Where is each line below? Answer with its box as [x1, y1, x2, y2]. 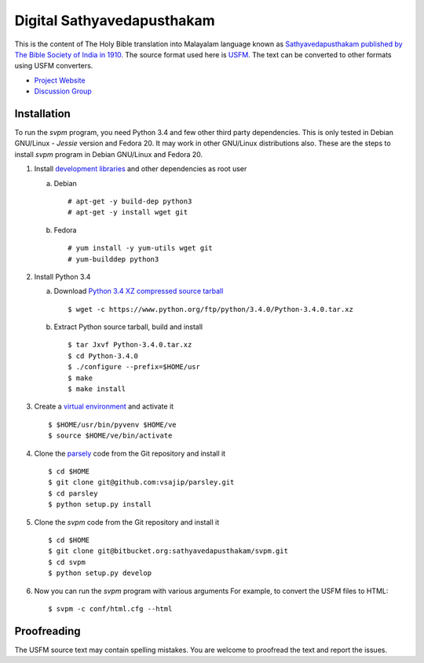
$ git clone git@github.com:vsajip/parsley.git [48, 478, 235, 487]
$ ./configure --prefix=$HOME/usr [68, 362, 200, 372]
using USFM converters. [14, 61, 93, 71]
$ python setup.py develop [48, 569, 152, 577]
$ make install [68, 385, 126, 394]
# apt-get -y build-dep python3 [68, 196, 192, 206]
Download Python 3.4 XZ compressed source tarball [53, 287, 224, 296]
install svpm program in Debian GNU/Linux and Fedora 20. [14, 149, 203, 159]
